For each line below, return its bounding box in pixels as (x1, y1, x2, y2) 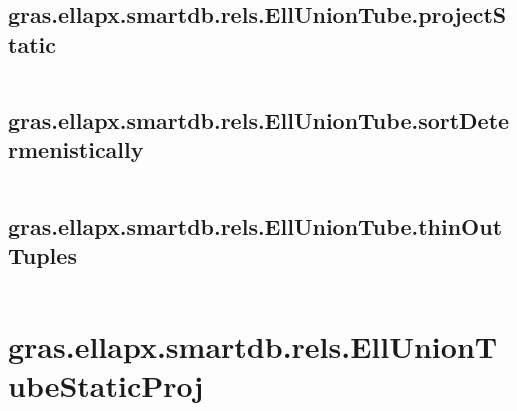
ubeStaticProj (8, 365, 204, 406)
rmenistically (8, 134, 144, 165)
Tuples (8, 239, 77, 270)
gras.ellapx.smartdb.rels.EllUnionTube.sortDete (8, 104, 510, 135)
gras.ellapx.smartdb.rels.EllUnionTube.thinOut (8, 210, 503, 241)
